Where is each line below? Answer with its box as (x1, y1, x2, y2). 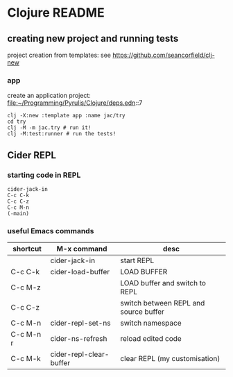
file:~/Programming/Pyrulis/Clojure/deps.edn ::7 (7, 99, 143, 107)
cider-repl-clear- (50, 349, 110, 359)
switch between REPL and (120, 299, 205, 308)
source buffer (120, 307, 165, 317)
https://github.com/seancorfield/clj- (112, 51, 215, 59)
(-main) (7, 210, 30, 217)
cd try (7, 118, 26, 126)
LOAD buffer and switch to (120, 278, 207, 288)
